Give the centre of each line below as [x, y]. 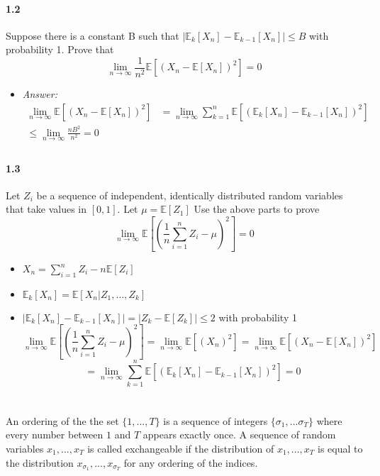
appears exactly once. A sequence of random [239, 435]
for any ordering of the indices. [191, 462]
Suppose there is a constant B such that [93, 35]
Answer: [40, 94]
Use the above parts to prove [257, 209]
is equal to [340, 448]
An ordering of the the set [62, 420]
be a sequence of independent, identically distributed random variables [190, 195]
